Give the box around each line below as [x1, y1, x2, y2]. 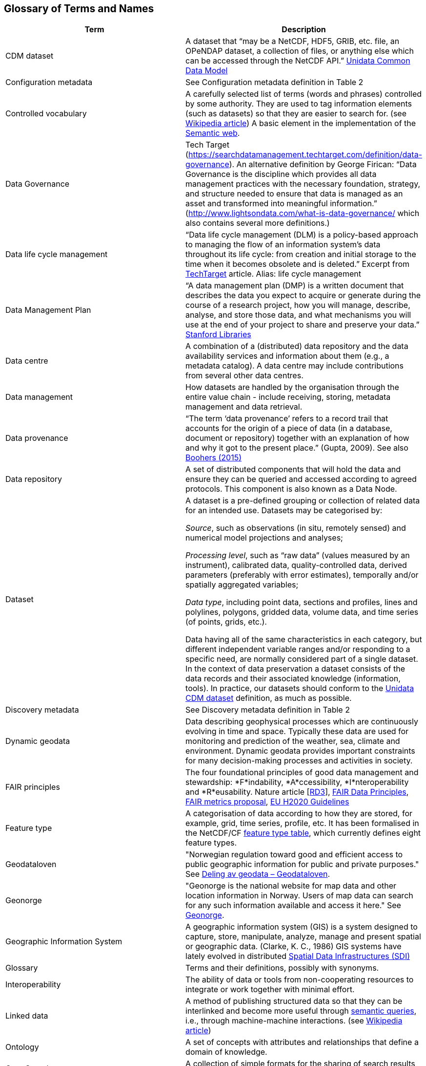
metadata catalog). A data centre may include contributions [185, 361, 404, 371]
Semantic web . [185, 128, 240, 138]
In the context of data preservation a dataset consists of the [185, 664, 406, 674]
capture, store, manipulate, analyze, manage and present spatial [185, 932, 421, 942]
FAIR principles [5, 782, 60, 792]
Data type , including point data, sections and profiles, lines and [185, 597, 418, 608]
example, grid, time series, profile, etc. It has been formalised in [185, 818, 419, 828]
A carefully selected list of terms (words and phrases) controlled [185, 89, 422, 99]
